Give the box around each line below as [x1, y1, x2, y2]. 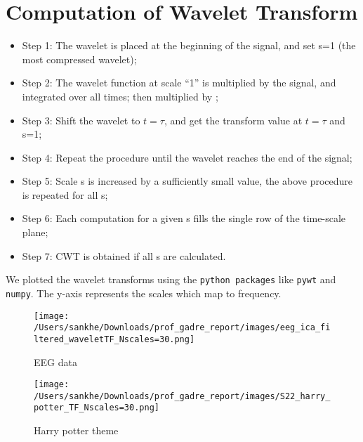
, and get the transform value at [164, 112, 303, 127]
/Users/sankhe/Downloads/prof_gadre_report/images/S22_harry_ [34, 391, 331, 401]
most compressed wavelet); [22, 51, 137, 66]
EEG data [34, 354, 77, 369]
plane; [22, 225, 48, 240]
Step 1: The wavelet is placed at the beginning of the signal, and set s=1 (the [22, 38, 356, 53]
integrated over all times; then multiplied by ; [22, 89, 218, 103]
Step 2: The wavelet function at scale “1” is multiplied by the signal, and [22, 75, 336, 90]
